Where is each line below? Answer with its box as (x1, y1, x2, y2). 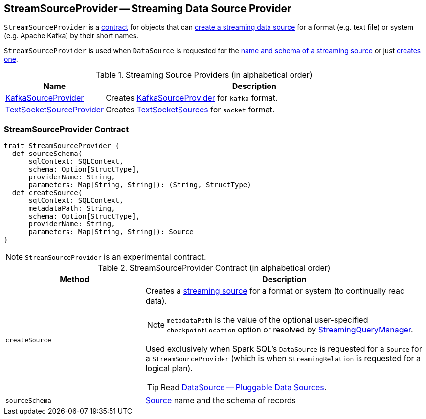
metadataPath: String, (28, 204, 115, 213)
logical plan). (145, 363, 193, 374)
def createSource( (12, 189, 83, 197)
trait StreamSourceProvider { (4, 142, 120, 150)
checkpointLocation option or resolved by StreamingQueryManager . (166, 325, 413, 335)
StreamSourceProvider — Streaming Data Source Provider (4, 2, 291, 15)
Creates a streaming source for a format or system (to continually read (145, 286, 405, 296)
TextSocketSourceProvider (5, 105, 104, 115)
